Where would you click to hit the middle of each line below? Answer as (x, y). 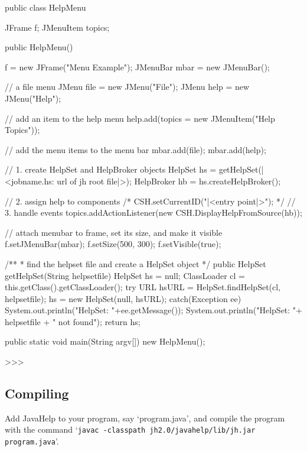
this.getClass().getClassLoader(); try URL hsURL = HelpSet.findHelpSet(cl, (143, 287)
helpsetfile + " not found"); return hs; (73, 321)
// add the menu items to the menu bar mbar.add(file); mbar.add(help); (135, 149)
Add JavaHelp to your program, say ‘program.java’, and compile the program (145, 418)
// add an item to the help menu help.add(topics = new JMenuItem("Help (140, 118)
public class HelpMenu (45, 7)
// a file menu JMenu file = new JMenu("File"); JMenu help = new (127, 87)
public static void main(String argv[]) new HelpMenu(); (105, 341)
